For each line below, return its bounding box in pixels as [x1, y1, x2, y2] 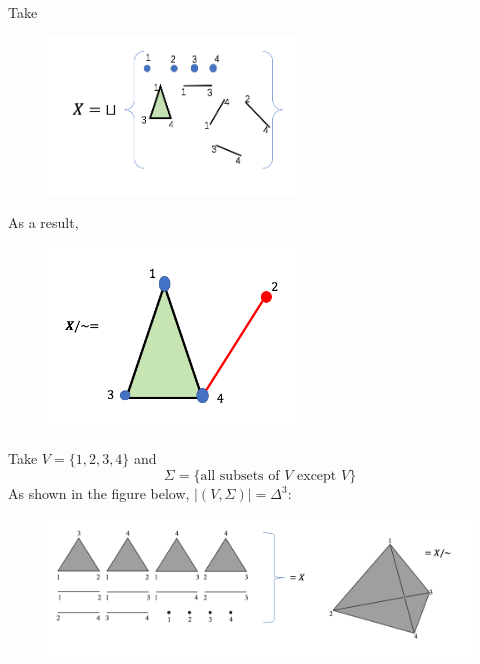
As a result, [8, 212, 79, 233]
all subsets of [200, 469, 280, 484]
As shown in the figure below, [8, 483, 190, 504]
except [297, 469, 337, 484]
